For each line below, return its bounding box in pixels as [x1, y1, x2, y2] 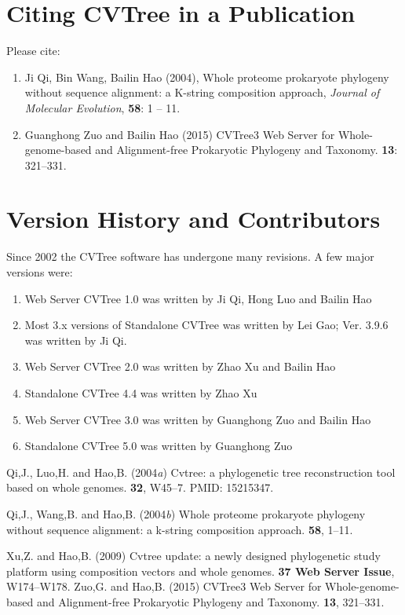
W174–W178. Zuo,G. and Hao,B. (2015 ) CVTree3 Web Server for [6, 578, 322, 595]
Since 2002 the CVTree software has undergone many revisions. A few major [6, 248, 374, 265]
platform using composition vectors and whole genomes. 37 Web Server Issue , [6, 562, 395, 579]
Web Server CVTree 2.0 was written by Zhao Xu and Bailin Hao [24, 358, 336, 375]
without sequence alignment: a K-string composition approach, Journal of [24, 84, 380, 101]
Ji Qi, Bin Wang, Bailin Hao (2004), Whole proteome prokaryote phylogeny [24, 68, 389, 85]
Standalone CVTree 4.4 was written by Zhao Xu [24, 384, 257, 401]
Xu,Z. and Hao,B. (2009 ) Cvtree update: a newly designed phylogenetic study [6, 547, 381, 564]
